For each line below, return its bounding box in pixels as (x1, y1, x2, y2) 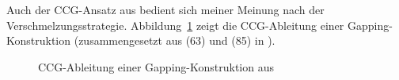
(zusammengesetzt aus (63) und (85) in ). (74, 32, 275, 49)
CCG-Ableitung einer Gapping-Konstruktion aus (38, 58, 274, 75)
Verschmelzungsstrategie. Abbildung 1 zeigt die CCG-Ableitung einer (6, 16, 344, 33)
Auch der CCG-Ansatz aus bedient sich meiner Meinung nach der (6, 2, 325, 17)
